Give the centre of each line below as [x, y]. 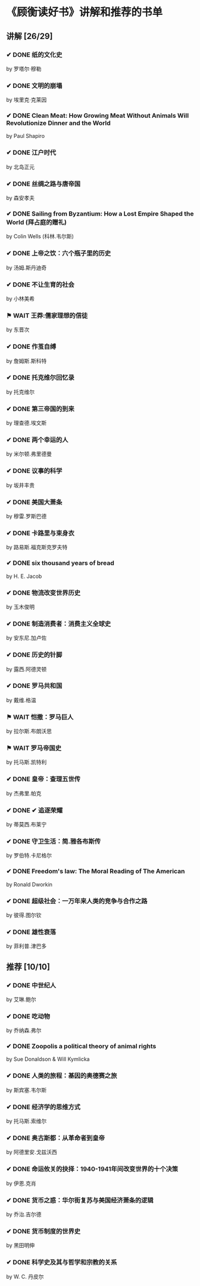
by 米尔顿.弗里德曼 [29, 454]
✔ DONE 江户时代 [31, 153]
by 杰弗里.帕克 [24, 793]
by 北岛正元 [21, 167]
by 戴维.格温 [21, 700]
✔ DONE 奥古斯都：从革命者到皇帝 [56, 1138]
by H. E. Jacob [24, 576]
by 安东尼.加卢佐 [26, 638]
